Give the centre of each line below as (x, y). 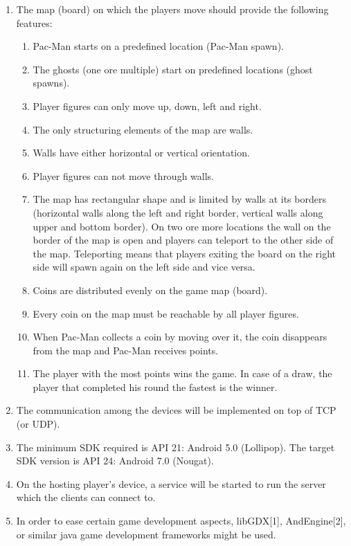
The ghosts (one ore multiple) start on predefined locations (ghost (173, 69)
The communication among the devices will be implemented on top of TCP (176, 410)
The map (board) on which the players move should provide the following (172, 9)
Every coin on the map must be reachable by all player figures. (166, 313)
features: (34, 22)
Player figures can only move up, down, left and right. (147, 106)
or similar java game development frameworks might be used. (146, 534)
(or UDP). (38, 424)
